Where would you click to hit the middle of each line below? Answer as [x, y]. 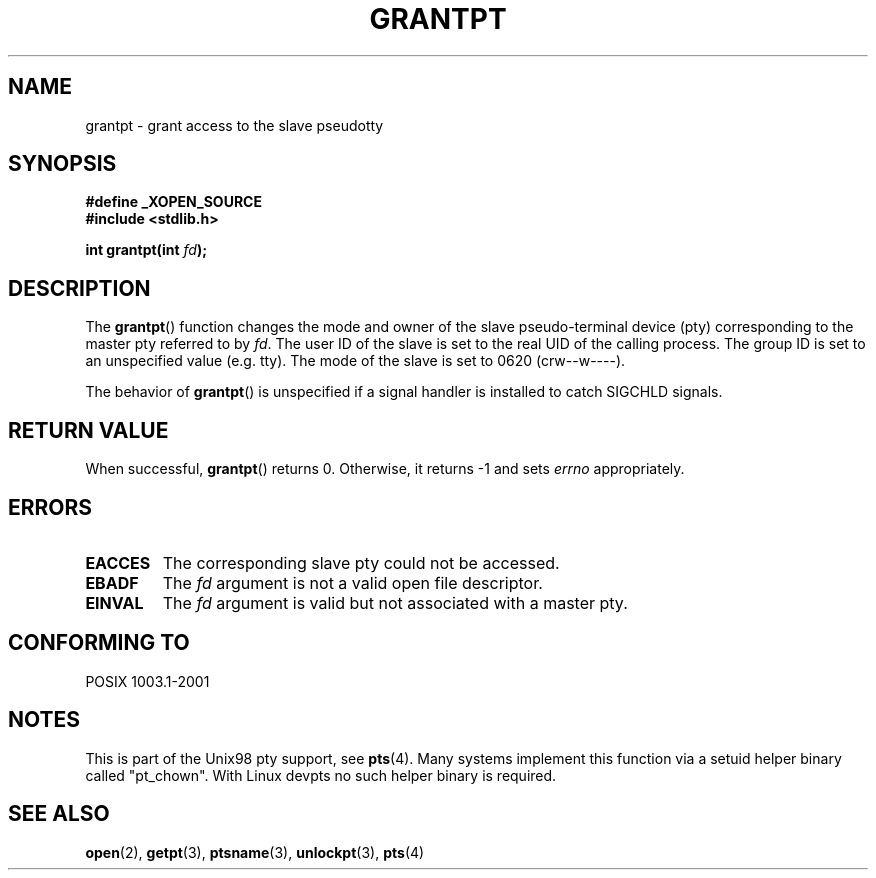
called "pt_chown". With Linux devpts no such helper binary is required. [321, 775]
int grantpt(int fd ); [146, 250]
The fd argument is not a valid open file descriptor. [352, 582]
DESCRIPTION [79, 288]
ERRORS [50, 507]
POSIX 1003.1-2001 [147, 681]
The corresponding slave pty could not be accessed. [361, 562]
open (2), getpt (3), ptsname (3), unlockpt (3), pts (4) [255, 852]
